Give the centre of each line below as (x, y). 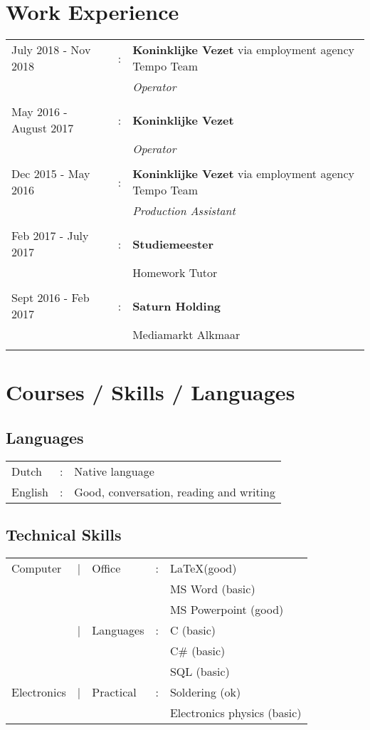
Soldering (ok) (205, 692)
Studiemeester (173, 244)
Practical (114, 692)
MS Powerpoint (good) (227, 609)
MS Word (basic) (212, 588)
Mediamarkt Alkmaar (186, 335)
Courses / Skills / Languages (150, 392)
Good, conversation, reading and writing (175, 491)
